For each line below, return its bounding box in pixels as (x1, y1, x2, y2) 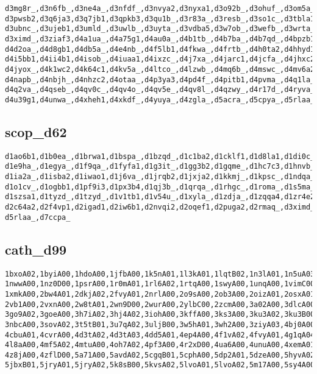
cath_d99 (5, 239, 67, 258)
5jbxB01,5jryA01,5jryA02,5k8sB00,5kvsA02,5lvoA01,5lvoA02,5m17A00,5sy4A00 (5, 361, 315, 370)
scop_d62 (5, 122, 67, 141)
